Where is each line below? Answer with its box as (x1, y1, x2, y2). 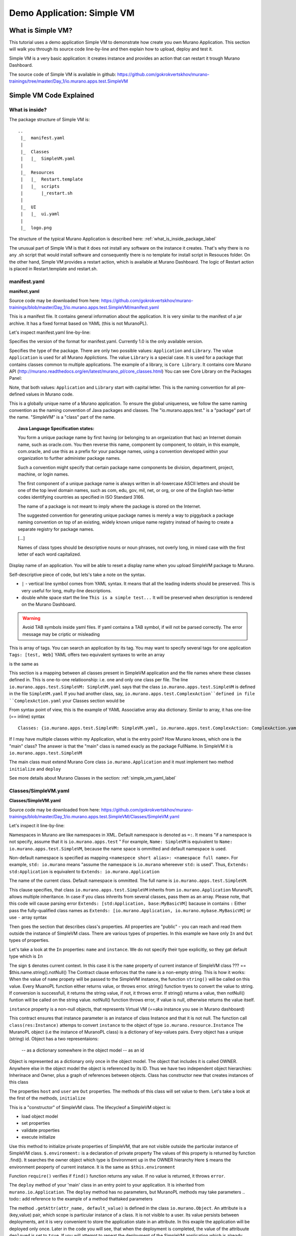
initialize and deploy (9, 766, 61, 772)
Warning (22, 615, 40, 621)
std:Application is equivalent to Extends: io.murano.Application (9, 868, 160, 875)
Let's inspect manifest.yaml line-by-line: (9, 329, 91, 336)
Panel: (9, 375, 22, 381)
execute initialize (21, 1134, 56, 1140)
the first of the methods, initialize (9, 1095, 86, 1101)
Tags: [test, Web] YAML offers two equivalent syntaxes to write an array (9, 652, 165, 658)
